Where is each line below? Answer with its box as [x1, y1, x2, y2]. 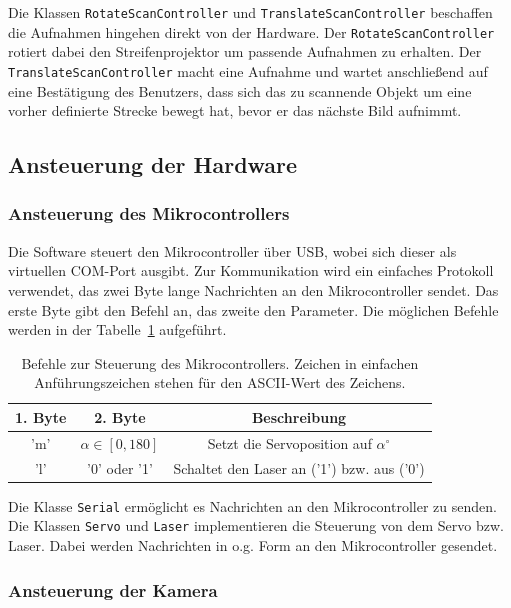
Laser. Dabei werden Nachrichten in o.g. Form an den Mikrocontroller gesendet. [8, 535, 498, 555]
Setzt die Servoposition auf [207, 432, 372, 453]
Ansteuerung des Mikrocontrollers [8, 201, 290, 226]
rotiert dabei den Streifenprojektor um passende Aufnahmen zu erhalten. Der [8, 41, 482, 62]
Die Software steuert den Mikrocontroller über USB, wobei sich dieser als [8, 240, 457, 261]
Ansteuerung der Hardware [8, 149, 298, 180]
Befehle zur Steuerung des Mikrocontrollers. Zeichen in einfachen [21, 352, 419, 373]
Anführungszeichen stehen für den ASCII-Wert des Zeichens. [34, 372, 406, 393]
